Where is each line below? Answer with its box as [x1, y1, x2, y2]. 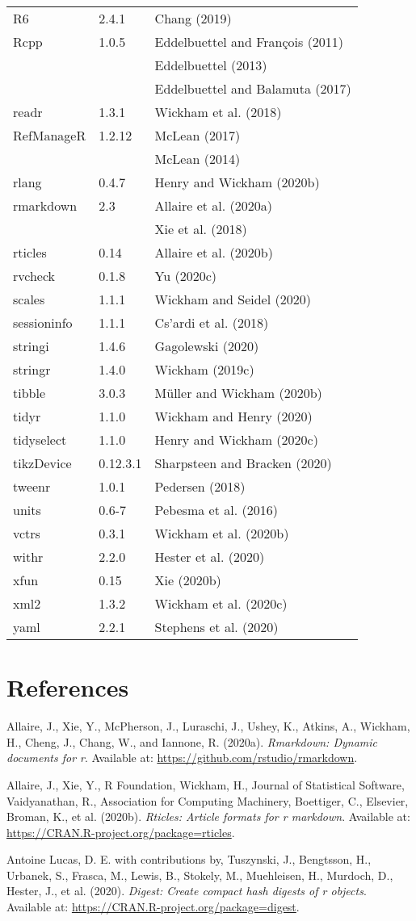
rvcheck [13, 266, 56, 285]
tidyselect [13, 430, 67, 449]
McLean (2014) [154, 149, 241, 168]
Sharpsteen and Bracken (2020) [154, 454, 332, 472]
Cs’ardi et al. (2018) [154, 313, 269, 332]
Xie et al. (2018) [154, 220, 247, 238]
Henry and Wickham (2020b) [154, 173, 320, 191]
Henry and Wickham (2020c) [154, 430, 318, 449]
